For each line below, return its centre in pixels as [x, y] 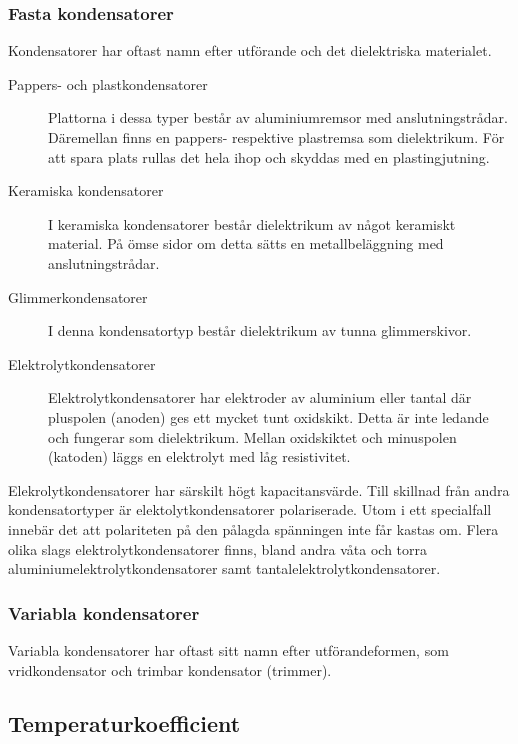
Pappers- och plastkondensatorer [108, 83]
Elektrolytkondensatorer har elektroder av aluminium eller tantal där [260, 397]
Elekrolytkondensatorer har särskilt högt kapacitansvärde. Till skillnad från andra [259, 489]
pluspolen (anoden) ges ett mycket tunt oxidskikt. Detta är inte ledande [268, 416]
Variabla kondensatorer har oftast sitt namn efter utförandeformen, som [228, 649]
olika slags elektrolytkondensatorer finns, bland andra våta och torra [218, 548]
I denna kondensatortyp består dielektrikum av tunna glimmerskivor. [260, 330]
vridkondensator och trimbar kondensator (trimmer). [170, 669]
